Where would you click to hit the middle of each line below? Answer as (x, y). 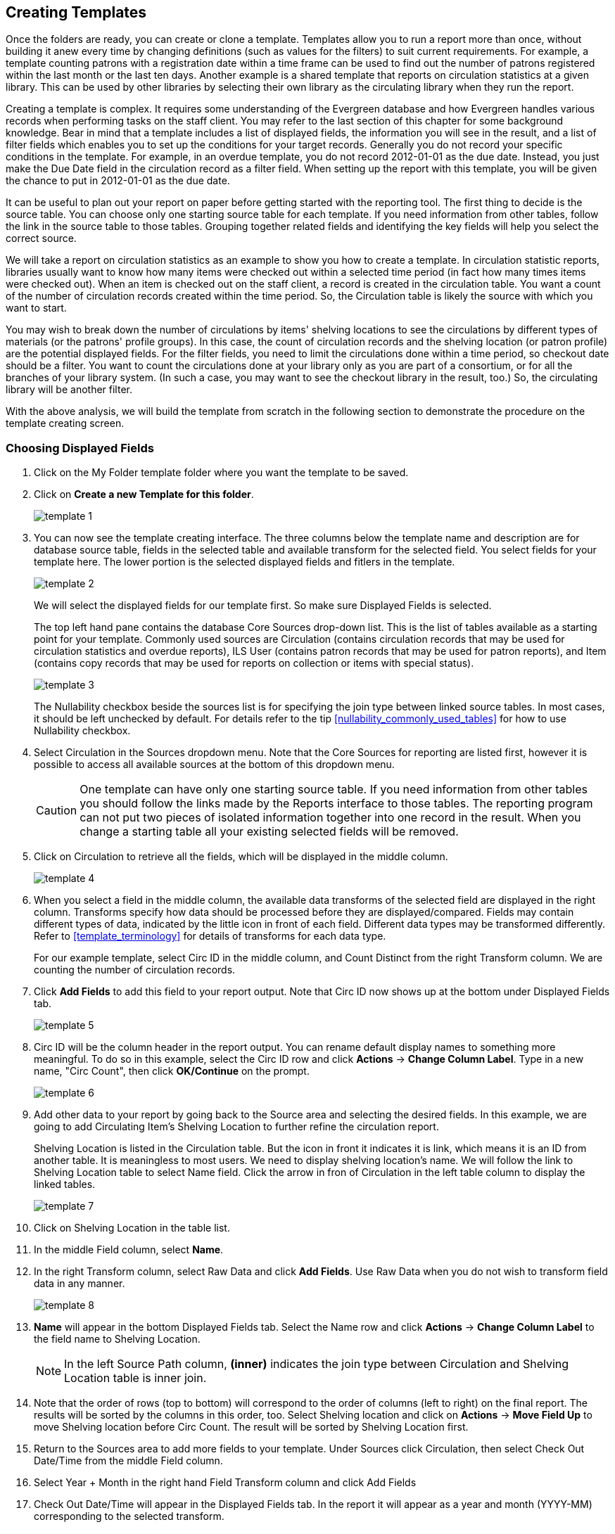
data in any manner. (80, 1284)
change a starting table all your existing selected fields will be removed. (269, 832)
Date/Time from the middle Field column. (128, 1461)
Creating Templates (76, 12)
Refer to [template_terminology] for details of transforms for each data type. (210, 936)
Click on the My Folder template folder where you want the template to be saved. (221, 473)
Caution (57, 811)
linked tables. (65, 1184)
